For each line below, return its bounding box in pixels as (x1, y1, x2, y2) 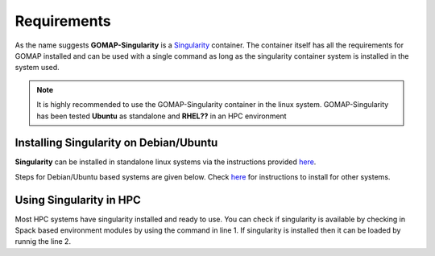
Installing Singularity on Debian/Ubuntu (14, 136, 218, 150)
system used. (14, 63, 60, 72)
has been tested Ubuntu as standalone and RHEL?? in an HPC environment (36, 111, 287, 121)
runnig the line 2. (14, 237, 72, 246)
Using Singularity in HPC (14, 193, 141, 207)
